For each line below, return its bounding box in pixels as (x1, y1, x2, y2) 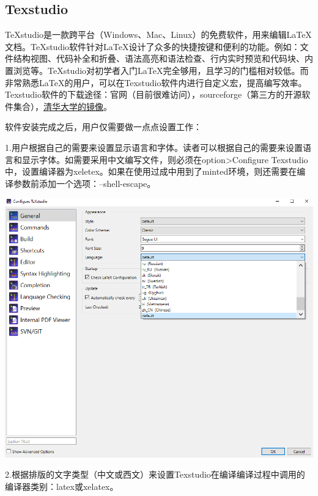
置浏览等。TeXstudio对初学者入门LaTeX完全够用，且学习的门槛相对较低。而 (5, 64, 309, 76)
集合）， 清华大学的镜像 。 (13, 100, 112, 112)
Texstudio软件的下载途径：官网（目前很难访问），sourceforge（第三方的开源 (5, 88, 302, 101)
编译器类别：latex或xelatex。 (5, 480, 119, 492)
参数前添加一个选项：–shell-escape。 (13, 177, 156, 189)
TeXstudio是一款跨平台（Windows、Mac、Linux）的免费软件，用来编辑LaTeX (5, 28, 312, 41)
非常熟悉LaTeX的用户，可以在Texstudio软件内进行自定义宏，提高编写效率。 (5, 76, 307, 89)
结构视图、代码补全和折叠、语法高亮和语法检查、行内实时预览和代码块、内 (13, 52, 313, 65)
